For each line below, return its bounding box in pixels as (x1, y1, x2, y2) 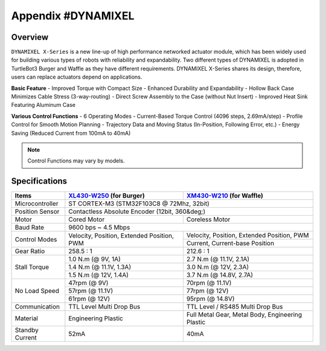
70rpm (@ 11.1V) (186, 279, 232, 287)
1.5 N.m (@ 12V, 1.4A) (68, 271, 129, 279)
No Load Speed (14, 287, 60, 295)
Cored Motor (68, 215, 105, 224)
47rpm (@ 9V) (68, 279, 109, 287)
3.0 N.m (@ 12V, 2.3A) (186, 263, 249, 271)
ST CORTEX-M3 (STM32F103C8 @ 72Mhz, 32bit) (68, 199, 209, 208)
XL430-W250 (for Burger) (68, 192, 145, 200)
